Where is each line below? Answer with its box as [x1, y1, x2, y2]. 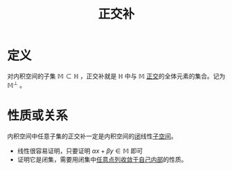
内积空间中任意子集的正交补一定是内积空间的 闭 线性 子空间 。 [7, 132, 177, 140]
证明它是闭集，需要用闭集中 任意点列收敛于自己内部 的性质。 [17, 155, 188, 163]
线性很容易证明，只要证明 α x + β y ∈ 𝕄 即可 [17, 147, 143, 155]
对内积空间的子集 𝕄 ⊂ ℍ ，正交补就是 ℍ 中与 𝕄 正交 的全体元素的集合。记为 [7, 72, 226, 80]
